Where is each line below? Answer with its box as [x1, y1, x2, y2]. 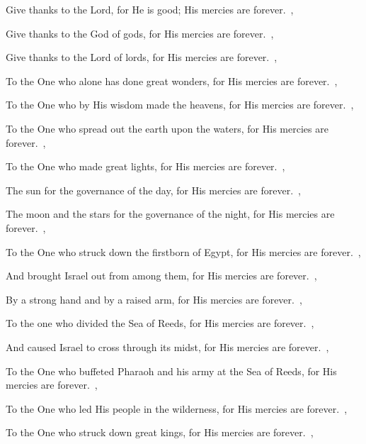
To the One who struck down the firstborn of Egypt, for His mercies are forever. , [6, 244, 361, 259]
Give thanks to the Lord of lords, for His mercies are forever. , [6, 50, 278, 65]
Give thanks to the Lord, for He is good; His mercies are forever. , [6, 2, 294, 16]
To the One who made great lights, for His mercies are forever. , [6, 159, 285, 174]
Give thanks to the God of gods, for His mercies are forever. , [6, 26, 274, 40]
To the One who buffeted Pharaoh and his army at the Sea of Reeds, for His [6, 363, 337, 378]
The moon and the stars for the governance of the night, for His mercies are [6, 206, 335, 221]
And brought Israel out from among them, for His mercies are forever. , [6, 268, 317, 283]
